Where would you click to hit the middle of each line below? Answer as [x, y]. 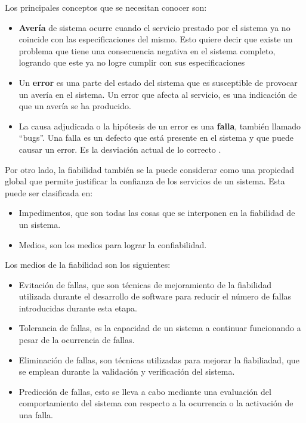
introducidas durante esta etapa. [78, 308]
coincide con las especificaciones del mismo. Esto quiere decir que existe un [156, 39]
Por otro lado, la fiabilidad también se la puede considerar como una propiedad [150, 169]
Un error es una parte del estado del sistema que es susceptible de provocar [158, 82]
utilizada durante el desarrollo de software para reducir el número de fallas [155, 296]
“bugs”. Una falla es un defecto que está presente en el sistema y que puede [156, 138]
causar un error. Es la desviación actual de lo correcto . [120, 149]
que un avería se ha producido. [75, 106]
